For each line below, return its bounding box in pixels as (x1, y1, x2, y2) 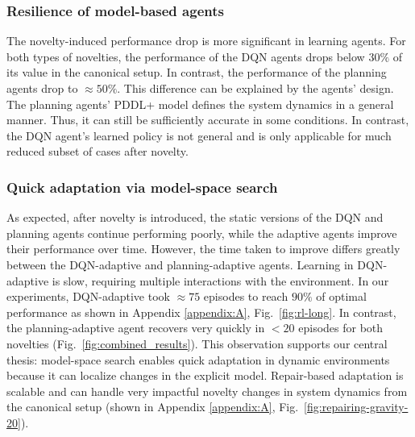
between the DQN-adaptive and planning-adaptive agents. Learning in (6, 256, 354, 273)
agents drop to (6, 80, 78, 96)
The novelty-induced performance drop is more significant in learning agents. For (6, 32, 406, 49)
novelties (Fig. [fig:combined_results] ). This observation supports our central (6, 335, 388, 352)
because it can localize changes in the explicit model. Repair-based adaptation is (6, 367, 404, 384)
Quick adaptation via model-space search (6, 177, 278, 197)
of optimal (316, 288, 367, 305)
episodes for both (298, 319, 384, 336)
